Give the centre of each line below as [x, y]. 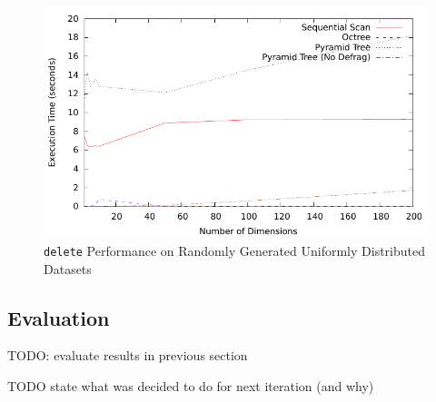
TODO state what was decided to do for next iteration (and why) [191, 386]
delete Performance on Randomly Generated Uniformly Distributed [234, 250]
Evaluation [59, 317]
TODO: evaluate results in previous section [128, 355]
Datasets [68, 268]
